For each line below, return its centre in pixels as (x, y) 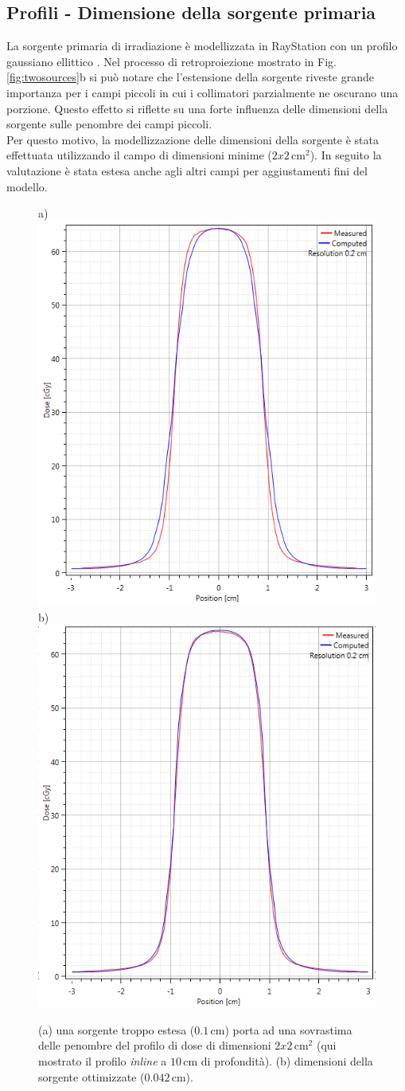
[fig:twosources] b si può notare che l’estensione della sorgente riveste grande (190, 77)
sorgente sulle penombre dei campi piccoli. (109, 124)
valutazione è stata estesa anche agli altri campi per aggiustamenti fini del (187, 170)
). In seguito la (346, 155)
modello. (27, 186)
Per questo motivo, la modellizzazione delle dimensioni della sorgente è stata (193, 139)
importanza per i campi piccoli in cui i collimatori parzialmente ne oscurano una (202, 92)
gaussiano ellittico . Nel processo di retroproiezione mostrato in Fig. (171, 61)
